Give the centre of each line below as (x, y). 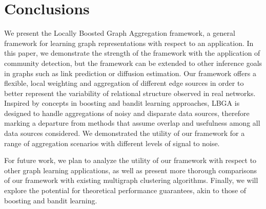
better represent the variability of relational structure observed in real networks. (130, 93)
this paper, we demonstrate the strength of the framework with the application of (132, 53)
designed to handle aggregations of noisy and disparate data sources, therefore (127, 113)
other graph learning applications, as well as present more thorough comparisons (131, 170)
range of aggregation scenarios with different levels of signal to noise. (112, 143)
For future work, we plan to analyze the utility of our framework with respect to (130, 160)
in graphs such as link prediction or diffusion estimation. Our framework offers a (130, 73)
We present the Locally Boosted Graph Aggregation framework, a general (120, 33)
